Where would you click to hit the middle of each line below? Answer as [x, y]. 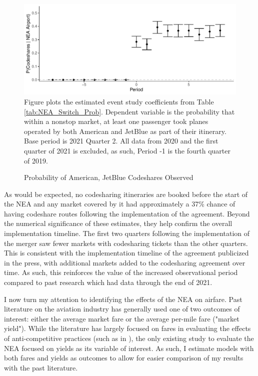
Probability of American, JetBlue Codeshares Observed [109, 177]
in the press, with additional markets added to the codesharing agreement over [125, 262]
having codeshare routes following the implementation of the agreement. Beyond [127, 213]
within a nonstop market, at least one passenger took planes [116, 121]
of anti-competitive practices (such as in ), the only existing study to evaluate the [129, 338]
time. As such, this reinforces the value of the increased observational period [121, 272]
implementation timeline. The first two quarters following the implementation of [127, 233]
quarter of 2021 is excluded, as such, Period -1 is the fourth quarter [127, 150]
